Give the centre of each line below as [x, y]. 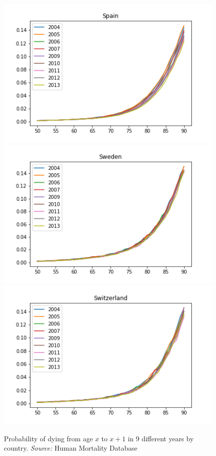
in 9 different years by [161, 438]
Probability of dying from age [49, 438]
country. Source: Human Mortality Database [71, 448]
